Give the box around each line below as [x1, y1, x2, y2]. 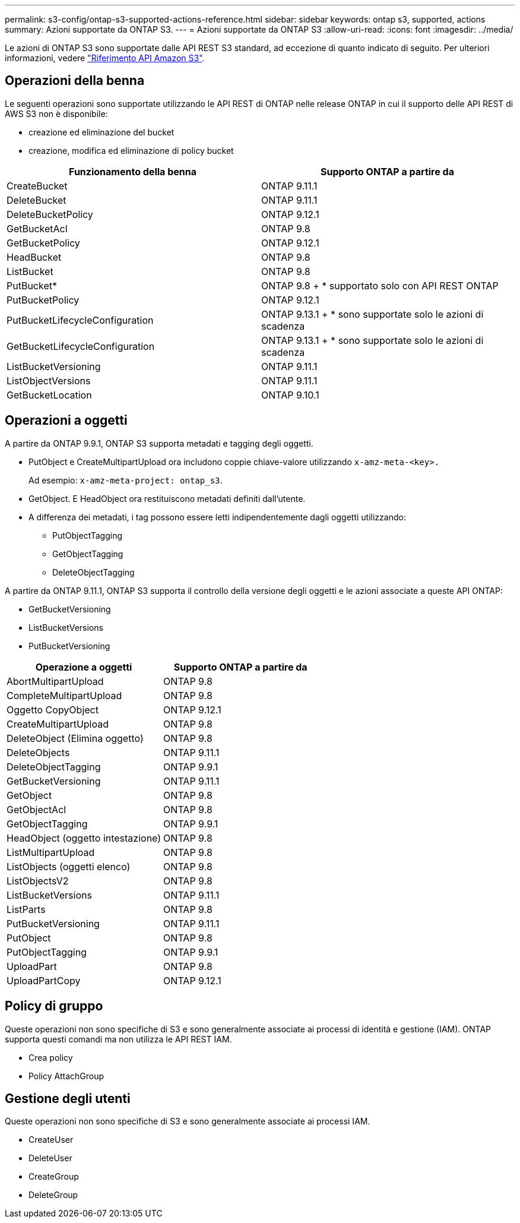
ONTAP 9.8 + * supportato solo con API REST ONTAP [261, 279, 499, 292]
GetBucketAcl [7, 222, 68, 235]
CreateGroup [28, 1171, 79, 1182]
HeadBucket [7, 251, 62, 263]
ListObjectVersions [7, 374, 91, 387]
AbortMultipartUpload [7, 675, 104, 687]
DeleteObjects [7, 746, 70, 759]
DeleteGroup [28, 1190, 78, 1200]
